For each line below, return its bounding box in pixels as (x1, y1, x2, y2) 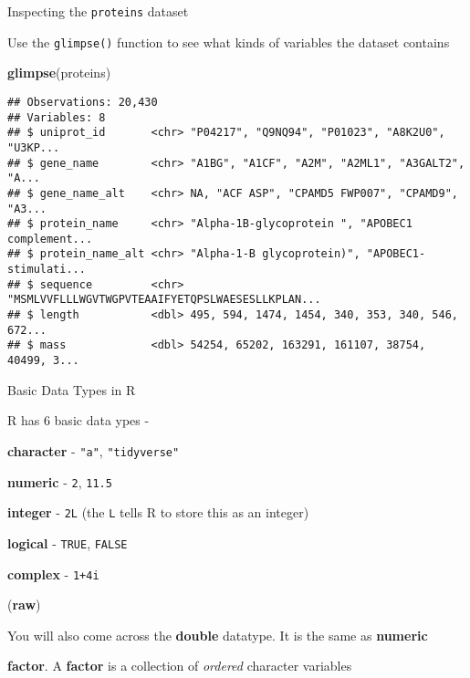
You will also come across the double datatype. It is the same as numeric (7, 625, 428, 644)
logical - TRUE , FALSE (7, 533, 128, 552)
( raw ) (7, 595, 41, 614)
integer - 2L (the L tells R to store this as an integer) (7, 503, 309, 522)
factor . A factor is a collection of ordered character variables (7, 656, 352, 675)
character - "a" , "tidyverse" (7, 441, 180, 460)
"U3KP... (7, 141, 60, 154)
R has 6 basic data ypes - (7, 411, 150, 430)
